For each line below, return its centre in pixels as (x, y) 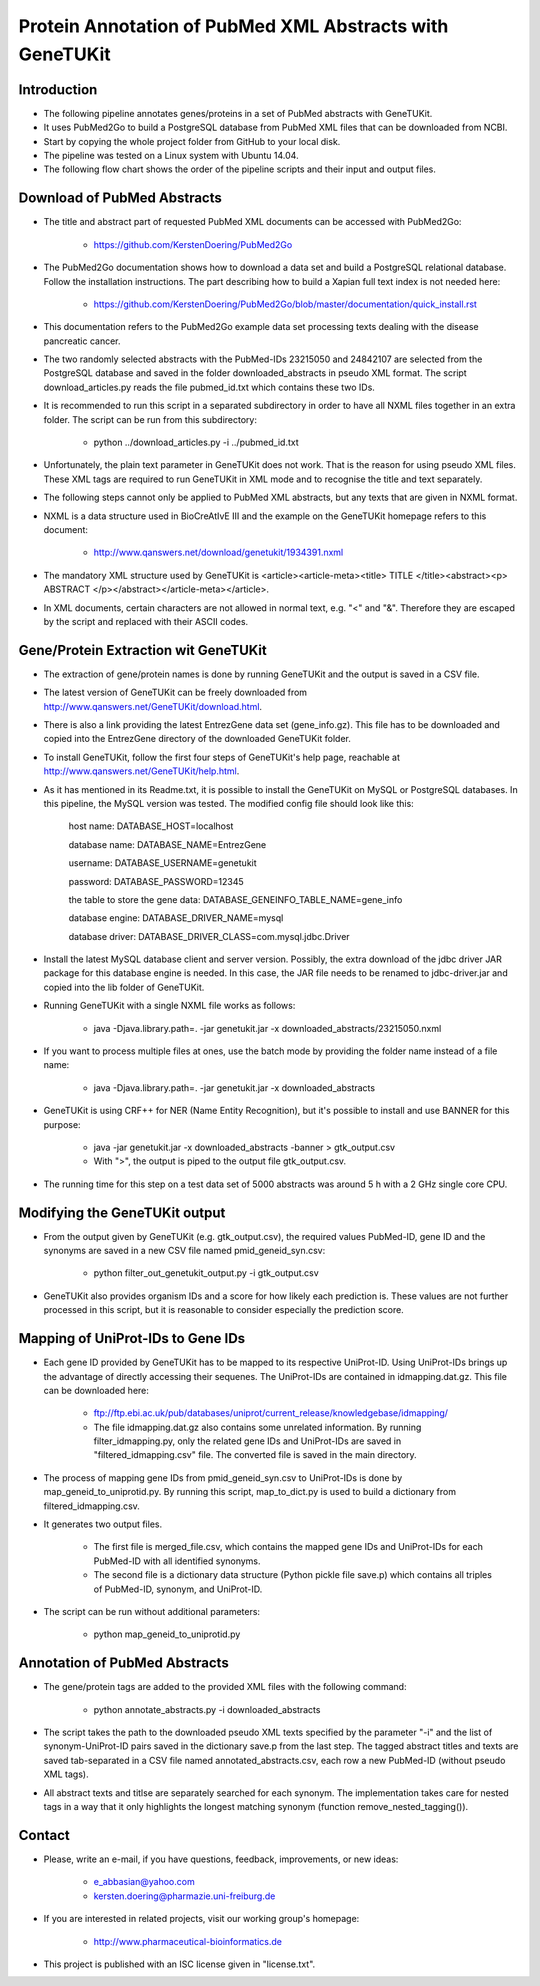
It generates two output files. (103, 1524)
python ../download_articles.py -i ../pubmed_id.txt (196, 442)
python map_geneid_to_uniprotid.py (167, 1634)
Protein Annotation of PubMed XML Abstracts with (233, 26)
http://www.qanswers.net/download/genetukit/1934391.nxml (218, 552)
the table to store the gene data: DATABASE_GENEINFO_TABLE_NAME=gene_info (235, 899)
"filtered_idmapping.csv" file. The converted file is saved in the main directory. (255, 1455)
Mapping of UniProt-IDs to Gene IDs (132, 1338)
